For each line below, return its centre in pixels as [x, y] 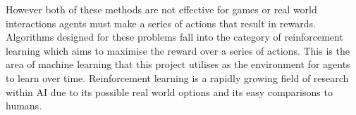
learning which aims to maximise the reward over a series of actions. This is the [178, 50]
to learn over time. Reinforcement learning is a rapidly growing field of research [177, 77]
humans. [24, 106]
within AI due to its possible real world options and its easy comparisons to [169, 92]
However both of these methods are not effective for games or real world [161, 9]
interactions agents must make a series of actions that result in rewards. [161, 23]
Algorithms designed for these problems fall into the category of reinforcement [174, 37]
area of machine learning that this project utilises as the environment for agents [178, 64]
